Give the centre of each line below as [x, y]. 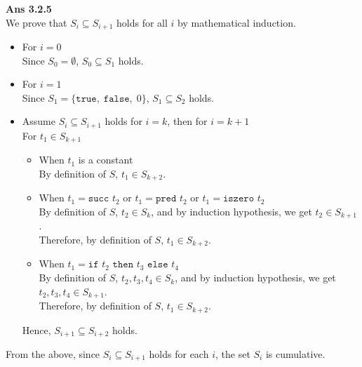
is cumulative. [295, 354]
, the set [233, 354]
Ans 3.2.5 [29, 8]
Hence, [36, 329]
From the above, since [53, 354]
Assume [39, 121]
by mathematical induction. [237, 22]
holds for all [142, 22]
